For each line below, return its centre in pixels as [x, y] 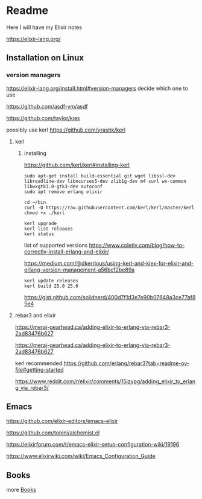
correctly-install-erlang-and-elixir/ [67, 252]
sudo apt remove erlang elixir [63, 192]
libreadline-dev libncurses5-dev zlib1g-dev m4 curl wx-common [105, 181]
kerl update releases [51, 281]
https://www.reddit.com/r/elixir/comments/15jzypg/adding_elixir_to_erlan [105, 381]
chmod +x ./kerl [44, 213]
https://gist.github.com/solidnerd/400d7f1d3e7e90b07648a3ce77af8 [110, 297]
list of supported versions [56, 245]
